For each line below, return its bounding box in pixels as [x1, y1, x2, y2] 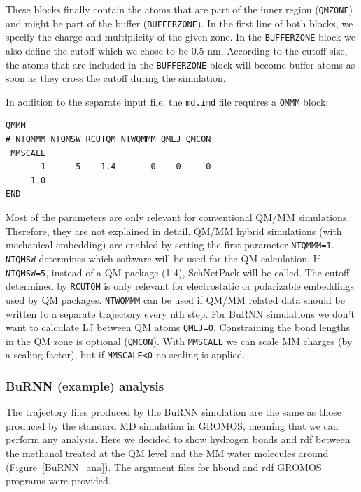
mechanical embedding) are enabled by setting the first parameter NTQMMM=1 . [6, 237, 334, 252]
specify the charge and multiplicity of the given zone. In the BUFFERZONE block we [6, 29, 355, 44]
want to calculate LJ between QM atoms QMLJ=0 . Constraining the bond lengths [6, 320, 350, 335]
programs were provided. [6, 473, 111, 488]
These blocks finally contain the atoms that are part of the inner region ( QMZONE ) [6, 2, 353, 16]
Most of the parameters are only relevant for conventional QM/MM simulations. [6, 210, 350, 225]
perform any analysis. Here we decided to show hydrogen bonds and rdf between [6, 432, 351, 447]
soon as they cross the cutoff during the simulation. [6, 71, 226, 85]
